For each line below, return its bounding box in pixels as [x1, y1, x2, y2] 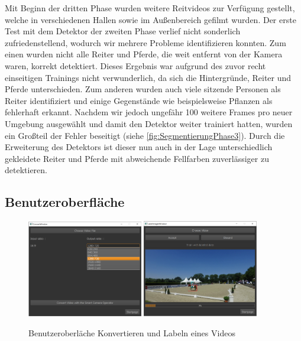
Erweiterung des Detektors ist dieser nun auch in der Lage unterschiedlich [5, 141, 273, 153]
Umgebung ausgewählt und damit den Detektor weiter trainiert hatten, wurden [5, 117, 293, 129]
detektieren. [5, 164, 47, 176]
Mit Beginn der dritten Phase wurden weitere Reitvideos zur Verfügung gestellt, [5, 2, 295, 14]
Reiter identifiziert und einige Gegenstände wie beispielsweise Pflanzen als [5, 94, 273, 106]
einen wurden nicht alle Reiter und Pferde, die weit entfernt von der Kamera [5, 48, 283, 60]
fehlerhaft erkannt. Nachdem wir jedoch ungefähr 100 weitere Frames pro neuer [5, 106, 293, 118]
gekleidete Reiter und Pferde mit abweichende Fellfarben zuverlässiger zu [5, 152, 269, 164]
